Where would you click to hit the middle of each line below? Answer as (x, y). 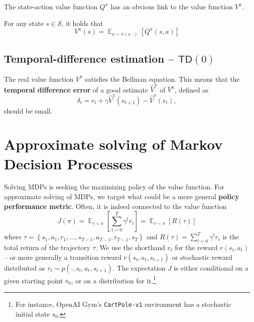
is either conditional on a (211, 267)
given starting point (33, 280)
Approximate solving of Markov (113, 144)
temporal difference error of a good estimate (76, 89)
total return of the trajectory (47, 247)
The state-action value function (51, 6)
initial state (32, 313)
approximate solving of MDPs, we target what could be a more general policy (122, 196)
